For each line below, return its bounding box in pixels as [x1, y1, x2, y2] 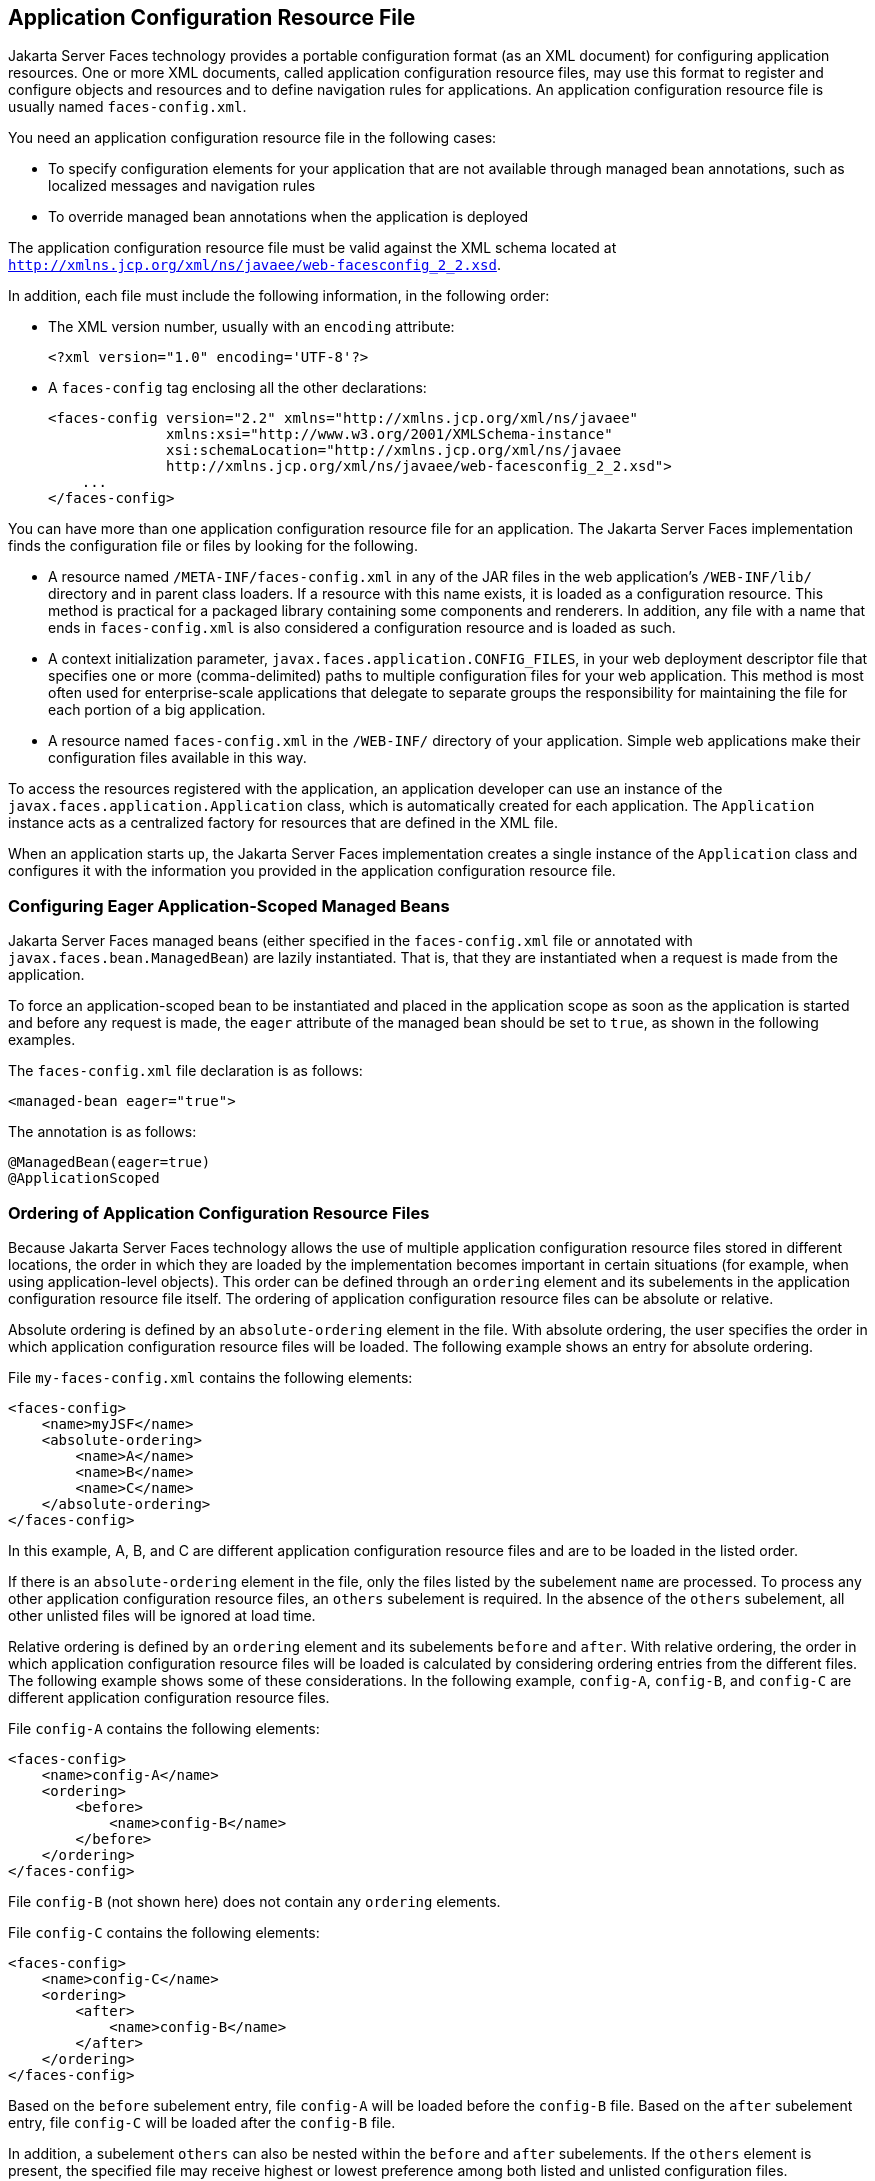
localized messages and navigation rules [48, 177, 316, 195]
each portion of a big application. [48, 701, 266, 719]
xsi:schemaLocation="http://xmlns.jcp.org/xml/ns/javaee [166, 442, 622, 459]
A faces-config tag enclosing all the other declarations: [48, 379, 427, 397]
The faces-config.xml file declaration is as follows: [8, 1062, 363, 1080]
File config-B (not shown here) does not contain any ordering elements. [8, 1892, 501, 1910]
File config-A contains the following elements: [8, 1719, 320, 1737]
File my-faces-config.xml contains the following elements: [8, 1368, 413, 1386]
